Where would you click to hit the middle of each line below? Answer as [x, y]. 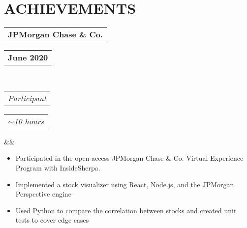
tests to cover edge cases [52, 220]
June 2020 [28, 57]
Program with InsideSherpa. [58, 167]
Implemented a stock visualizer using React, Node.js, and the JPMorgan [125, 184]
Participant [27, 98]
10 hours [29, 121]
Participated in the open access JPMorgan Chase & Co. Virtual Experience [129, 158]
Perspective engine [43, 194]
